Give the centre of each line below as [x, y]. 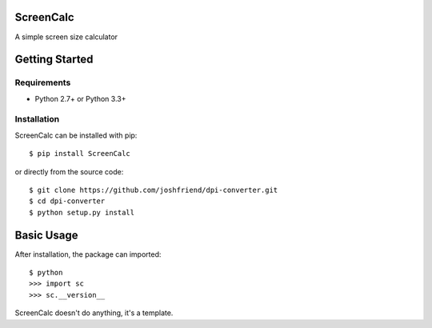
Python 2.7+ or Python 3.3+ [80, 98]
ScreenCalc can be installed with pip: [76, 135]
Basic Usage [46, 235]
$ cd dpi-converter [67, 201]
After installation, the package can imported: [88, 254]
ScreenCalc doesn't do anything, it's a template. [94, 313]
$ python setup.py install [82, 212]
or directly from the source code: [69, 171]
